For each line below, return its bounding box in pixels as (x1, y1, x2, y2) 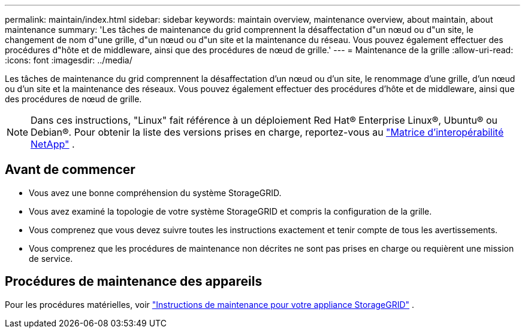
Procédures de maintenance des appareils (5, 274, 262, 289)
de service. (29, 253, 73, 264)
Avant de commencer (5, 162, 135, 178)
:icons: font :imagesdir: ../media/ (5, 55, 132, 65)
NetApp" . (31, 138, 75, 150)
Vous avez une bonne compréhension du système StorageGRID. (29, 187, 282, 198)
